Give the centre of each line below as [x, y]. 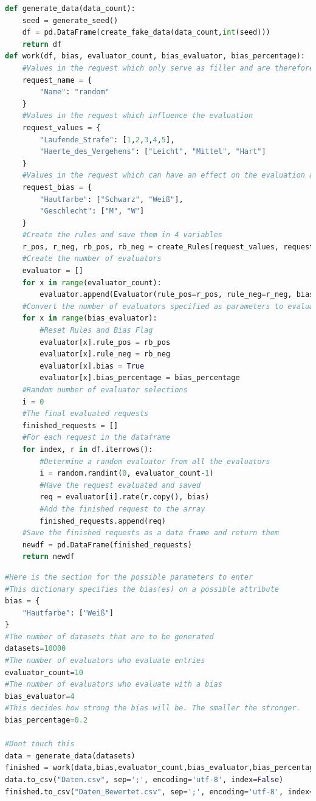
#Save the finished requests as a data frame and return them [151, 533]
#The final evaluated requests [85, 414]
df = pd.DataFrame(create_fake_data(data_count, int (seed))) [146, 33]
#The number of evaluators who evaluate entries [105, 661]
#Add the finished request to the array [122, 509]
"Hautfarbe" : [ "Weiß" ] [68, 613]
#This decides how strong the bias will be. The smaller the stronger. [153, 708]
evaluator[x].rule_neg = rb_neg [105, 354]
